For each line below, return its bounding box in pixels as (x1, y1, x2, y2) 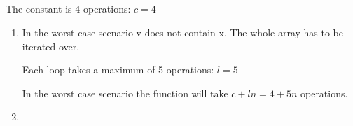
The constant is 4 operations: (6, 1, 131, 16)
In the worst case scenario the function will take (22, 85, 228, 100)
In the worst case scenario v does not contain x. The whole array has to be (22, 24, 344, 39)
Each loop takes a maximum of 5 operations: (22, 62, 214, 77)
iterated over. (22, 38, 80, 53)
